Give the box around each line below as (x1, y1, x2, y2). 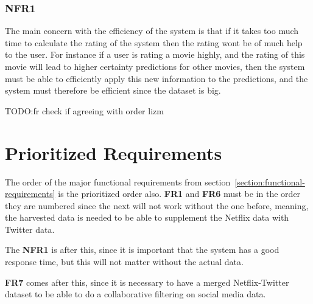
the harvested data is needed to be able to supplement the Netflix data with (5, 211, 289, 224)
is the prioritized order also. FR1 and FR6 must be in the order (58, 187, 301, 200)
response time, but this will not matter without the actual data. (5, 255, 244, 268)
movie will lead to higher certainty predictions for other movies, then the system (5, 60, 305, 72)
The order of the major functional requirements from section (5, 175, 231, 188)
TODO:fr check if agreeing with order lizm (5, 104, 164, 117)
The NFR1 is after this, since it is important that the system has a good (5, 243, 280, 256)
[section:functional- (234, 175, 305, 188)
